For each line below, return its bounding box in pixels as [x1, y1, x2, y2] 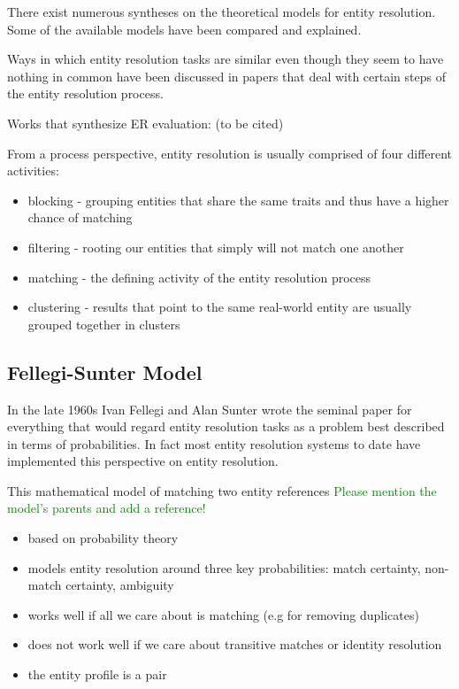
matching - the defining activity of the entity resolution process [27, 267, 371, 286]
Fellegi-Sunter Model [7, 358, 203, 385]
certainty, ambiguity [65, 576, 174, 594]
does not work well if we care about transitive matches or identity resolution [27, 635, 442, 654]
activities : [7, 161, 59, 180]
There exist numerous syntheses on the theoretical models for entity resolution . [7, 3, 436, 20]
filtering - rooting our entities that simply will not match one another [27, 237, 404, 256]
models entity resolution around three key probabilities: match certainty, [27, 558, 421, 577]
